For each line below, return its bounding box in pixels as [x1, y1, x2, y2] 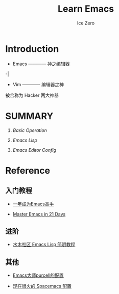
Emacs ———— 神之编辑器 [12, 61, 70, 67]
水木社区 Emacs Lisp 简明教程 [12, 242, 76, 248]
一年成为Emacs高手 [12, 201, 54, 207]
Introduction [5, 43, 59, 55]
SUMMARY [5, 110, 54, 122]
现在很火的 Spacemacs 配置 [12, 283, 72, 289]
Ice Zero [77, 20, 95, 26]
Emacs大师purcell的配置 [12, 272, 64, 278]
